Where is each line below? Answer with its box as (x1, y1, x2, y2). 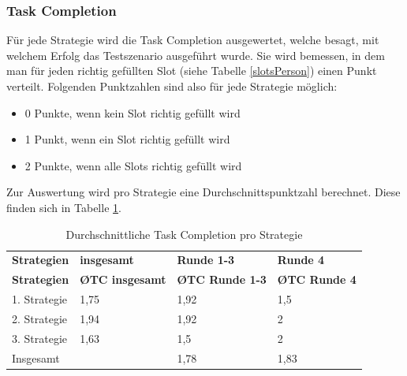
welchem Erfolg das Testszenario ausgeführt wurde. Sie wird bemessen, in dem (6, 47, 385, 63)
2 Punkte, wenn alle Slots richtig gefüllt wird (24, 157, 242, 173)
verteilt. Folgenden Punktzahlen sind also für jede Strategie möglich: (6, 78, 338, 94)
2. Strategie (12, 310, 68, 326)
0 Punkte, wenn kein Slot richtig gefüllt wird (24, 104, 241, 121)
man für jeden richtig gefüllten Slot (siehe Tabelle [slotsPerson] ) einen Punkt (6, 62, 377, 79)
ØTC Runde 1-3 (177, 271, 267, 288)
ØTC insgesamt (80, 271, 166, 288)
